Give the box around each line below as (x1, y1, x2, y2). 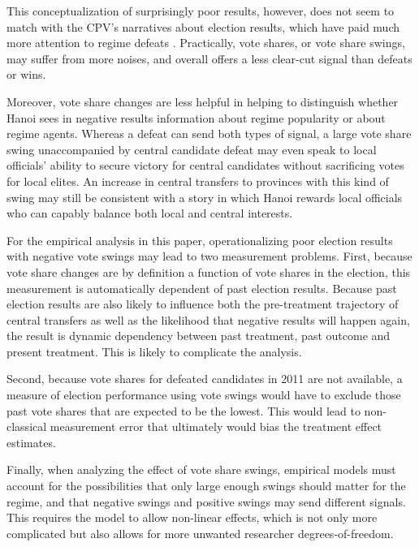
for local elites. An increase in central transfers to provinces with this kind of (6, 172, 389, 189)
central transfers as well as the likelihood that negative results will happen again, (6, 311, 410, 328)
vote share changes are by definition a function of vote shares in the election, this (6, 263, 411, 280)
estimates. (6, 433, 56, 450)
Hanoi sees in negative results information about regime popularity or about (6, 109, 386, 126)
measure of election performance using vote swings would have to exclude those (6, 386, 401, 403)
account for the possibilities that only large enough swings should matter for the (6, 477, 406, 494)
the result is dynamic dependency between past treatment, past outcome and (6, 327, 391, 344)
